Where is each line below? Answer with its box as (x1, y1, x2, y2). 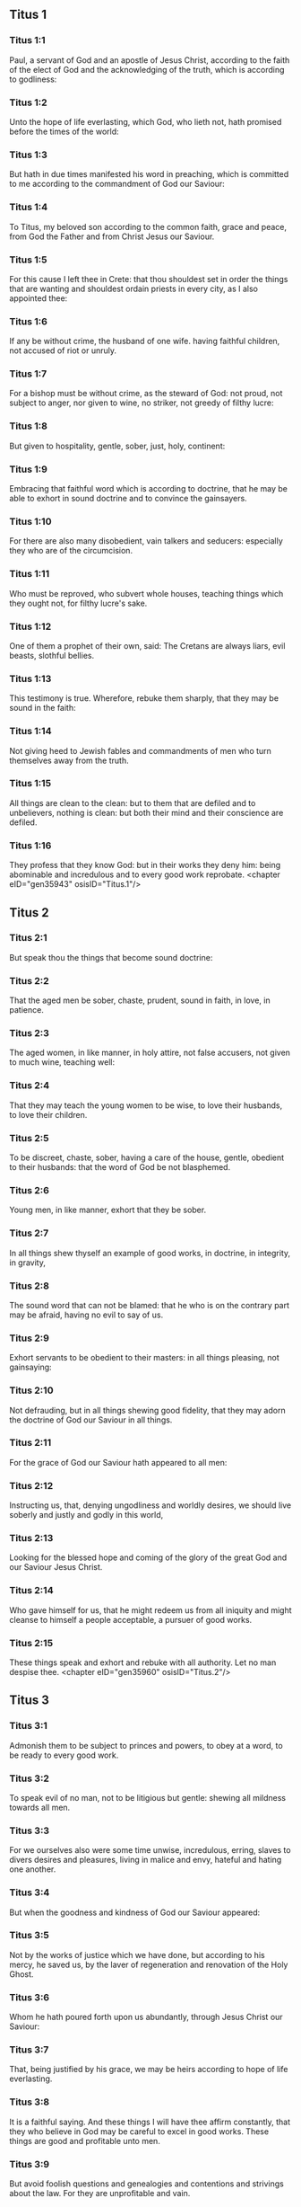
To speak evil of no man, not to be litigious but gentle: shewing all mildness (9, 1792, 287, 1803)
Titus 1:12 (9, 620, 52, 633)
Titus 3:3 (9, 1824, 50, 1837)
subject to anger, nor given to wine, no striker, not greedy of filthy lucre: (9, 397, 275, 408)
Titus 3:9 (9, 2158, 50, 2170)
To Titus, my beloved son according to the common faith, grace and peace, (9, 221, 288, 232)
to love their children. (9, 1109, 88, 1120)
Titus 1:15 (9, 777, 52, 790)
